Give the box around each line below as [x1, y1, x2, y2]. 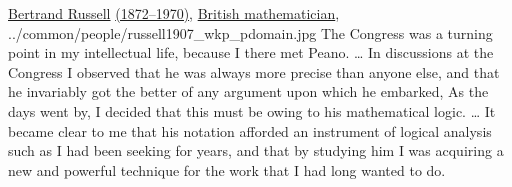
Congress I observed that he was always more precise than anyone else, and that [8, 61, 500, 82]
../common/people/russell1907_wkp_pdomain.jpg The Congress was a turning [8, 22, 493, 43]
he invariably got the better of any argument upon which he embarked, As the [8, 81, 489, 102]
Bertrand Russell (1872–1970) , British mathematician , [8, 3, 340, 23]
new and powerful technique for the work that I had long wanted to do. [8, 159, 446, 180]
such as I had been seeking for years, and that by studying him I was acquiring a [8, 140, 504, 161]
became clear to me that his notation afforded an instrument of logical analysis [8, 120, 492, 141]
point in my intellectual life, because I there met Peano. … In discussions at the [8, 42, 494, 63]
